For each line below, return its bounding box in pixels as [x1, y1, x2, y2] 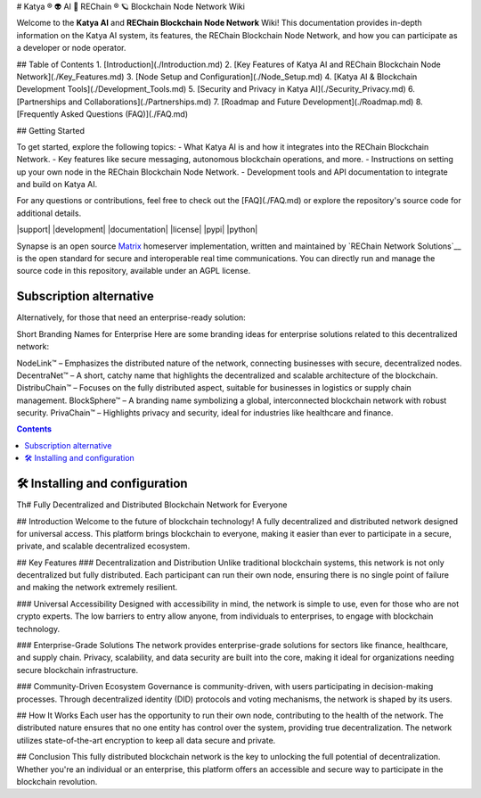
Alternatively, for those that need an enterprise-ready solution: [16, 312, 247, 323]
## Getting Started [16, 125, 85, 136]
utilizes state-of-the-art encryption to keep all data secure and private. [16, 735, 276, 745]
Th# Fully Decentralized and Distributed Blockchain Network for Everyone [16, 499, 288, 510]
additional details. [16, 208, 82, 218]
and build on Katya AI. [16, 179, 98, 190]
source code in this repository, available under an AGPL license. [16, 266, 251, 276]
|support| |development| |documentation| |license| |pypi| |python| [16, 224, 258, 235]
